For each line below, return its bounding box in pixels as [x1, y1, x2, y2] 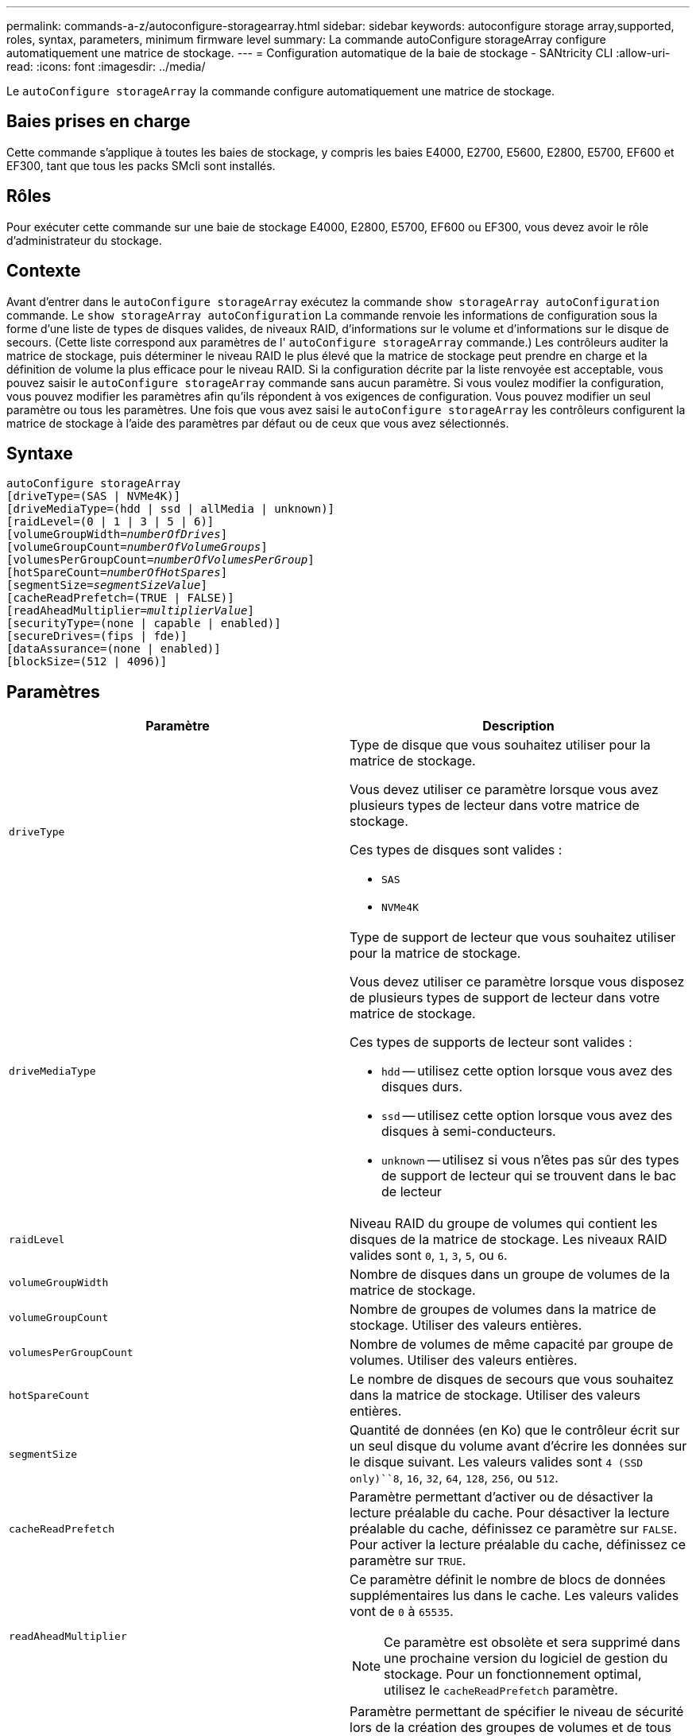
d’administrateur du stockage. [6, 233, 162, 247]
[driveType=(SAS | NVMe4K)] [6, 490, 181, 503]
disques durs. [381, 1079, 462, 1095]
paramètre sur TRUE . [350, 1552, 466, 1569]
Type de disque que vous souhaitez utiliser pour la [350, 737, 651, 754]
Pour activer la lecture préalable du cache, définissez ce [350, 1536, 686, 1553]
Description [482, 718, 555, 734]
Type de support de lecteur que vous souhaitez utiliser [350, 929, 676, 946]
